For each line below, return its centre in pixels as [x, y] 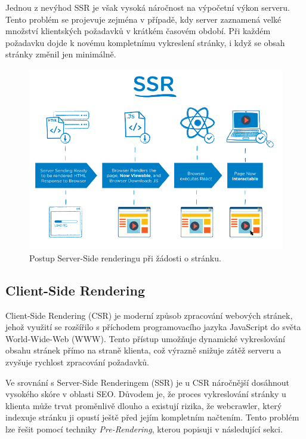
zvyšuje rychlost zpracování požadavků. [77, 362]
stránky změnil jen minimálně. [61, 54]
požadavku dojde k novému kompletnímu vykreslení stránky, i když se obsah [145, 42]
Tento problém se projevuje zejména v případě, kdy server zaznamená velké [143, 19]
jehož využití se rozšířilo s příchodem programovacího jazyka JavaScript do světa [153, 327]
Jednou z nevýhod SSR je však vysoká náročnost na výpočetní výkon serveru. [148, 7]
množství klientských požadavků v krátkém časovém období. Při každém [138, 31]
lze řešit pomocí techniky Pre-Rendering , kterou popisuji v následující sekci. [144, 429]
